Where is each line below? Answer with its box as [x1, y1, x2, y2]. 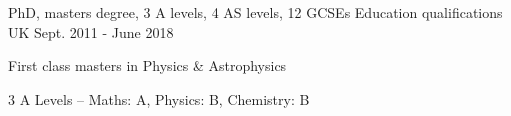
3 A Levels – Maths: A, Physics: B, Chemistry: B [8, 88, 310, 109]
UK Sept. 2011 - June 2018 [8, 21, 174, 42]
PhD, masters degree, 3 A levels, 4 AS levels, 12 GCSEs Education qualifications [8, 2, 503, 22]
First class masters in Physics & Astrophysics [8, 55, 287, 76]
